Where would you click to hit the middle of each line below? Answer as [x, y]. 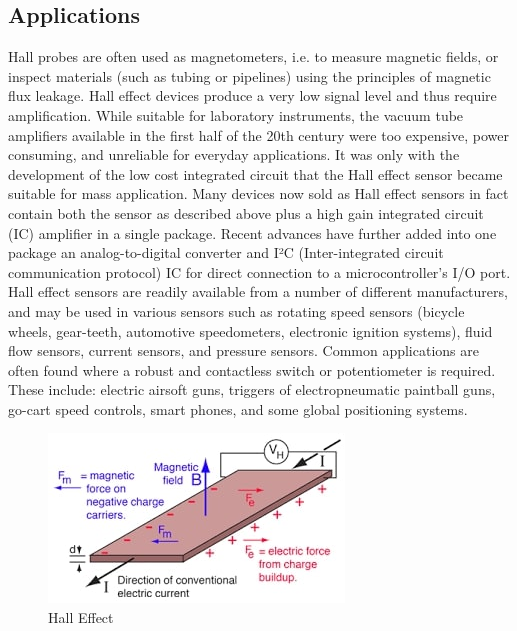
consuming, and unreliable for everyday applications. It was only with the [234, 154]
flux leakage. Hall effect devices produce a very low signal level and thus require [252, 95]
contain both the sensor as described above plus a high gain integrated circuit [246, 212]
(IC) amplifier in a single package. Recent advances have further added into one [252, 232]
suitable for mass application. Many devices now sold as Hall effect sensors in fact [258, 193]
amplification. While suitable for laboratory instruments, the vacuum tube [236, 114]
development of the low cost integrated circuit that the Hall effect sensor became [255, 173]
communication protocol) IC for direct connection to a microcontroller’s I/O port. [259, 271]
